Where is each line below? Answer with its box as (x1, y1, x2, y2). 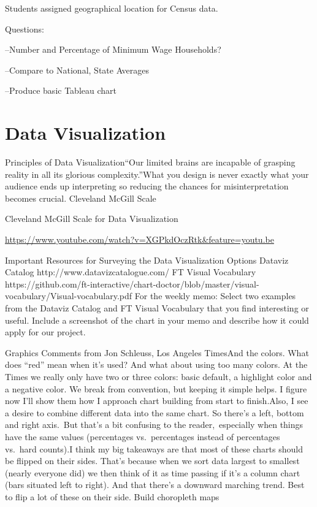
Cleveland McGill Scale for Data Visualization (5, 212, 178, 225)
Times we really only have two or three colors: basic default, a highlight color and (5, 370, 312, 383)
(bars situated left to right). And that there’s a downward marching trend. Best (5, 478, 305, 491)
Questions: (5, 22, 44, 35)
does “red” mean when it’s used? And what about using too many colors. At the (5, 358, 308, 371)
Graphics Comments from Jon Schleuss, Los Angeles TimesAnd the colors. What (5, 346, 309, 359)
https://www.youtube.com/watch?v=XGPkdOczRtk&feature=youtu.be (5, 233, 274, 246)
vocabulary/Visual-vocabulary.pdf (5, 289, 132, 302)
